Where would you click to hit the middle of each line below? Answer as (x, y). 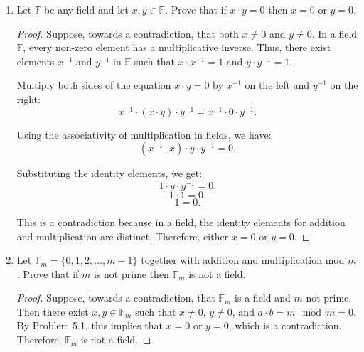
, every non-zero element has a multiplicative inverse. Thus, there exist (177, 47)
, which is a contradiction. (285, 325)
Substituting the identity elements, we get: (109, 173)
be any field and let (86, 9)
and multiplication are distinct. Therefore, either (123, 236)
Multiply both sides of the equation (94, 85)
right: (28, 98)
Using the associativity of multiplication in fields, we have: (144, 134)
